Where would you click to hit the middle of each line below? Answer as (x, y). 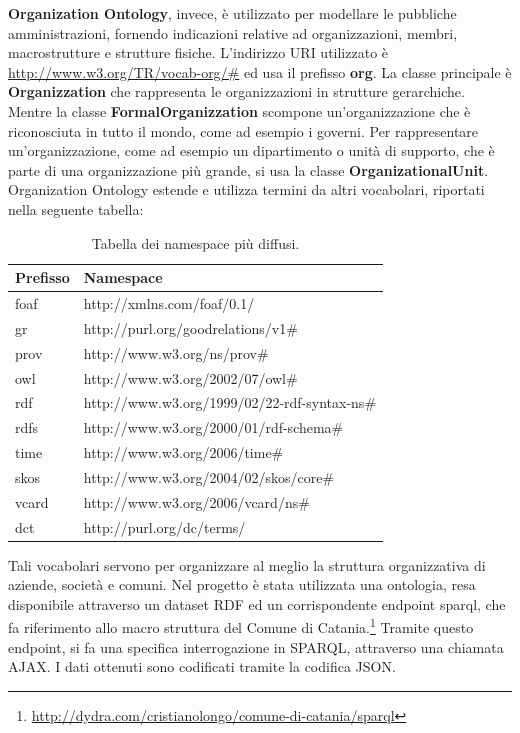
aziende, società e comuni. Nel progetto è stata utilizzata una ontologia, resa (242, 584)
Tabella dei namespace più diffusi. (195, 242)
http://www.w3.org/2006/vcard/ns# (196, 501)
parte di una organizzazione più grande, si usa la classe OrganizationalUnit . (248, 169)
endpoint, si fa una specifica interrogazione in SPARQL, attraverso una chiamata (256, 646)
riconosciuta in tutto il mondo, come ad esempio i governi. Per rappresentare (243, 130)
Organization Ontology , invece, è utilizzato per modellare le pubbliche (232, 13)
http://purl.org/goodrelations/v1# (190, 327)
